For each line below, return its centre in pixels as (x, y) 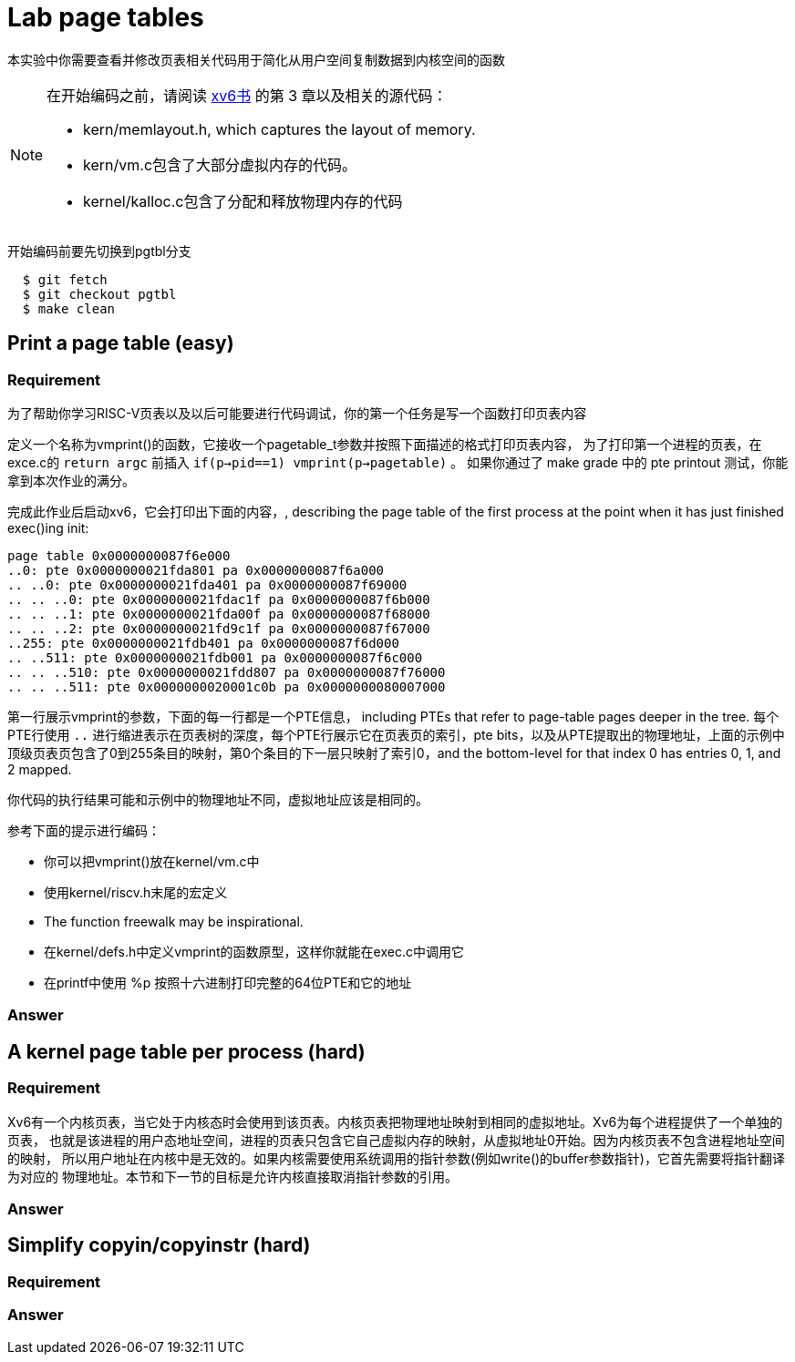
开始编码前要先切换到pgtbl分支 (99, 251)
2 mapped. (40, 769)
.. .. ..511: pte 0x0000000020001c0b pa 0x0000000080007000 (227, 686)
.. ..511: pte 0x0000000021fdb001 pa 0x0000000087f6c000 (215, 657)
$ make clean (69, 308)
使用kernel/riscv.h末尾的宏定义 (136, 892)
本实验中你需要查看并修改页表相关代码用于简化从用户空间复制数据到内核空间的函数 (256, 59)
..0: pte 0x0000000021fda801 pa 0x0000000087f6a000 (196, 570)
